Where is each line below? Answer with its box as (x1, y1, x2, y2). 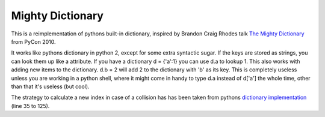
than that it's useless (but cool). (11, 83, 90, 90)
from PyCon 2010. (11, 38, 57, 45)
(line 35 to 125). (11, 102, 50, 109)
